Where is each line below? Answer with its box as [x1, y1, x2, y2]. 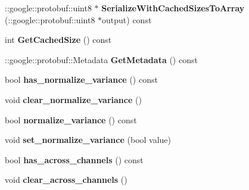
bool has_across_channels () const [5, 153, 144, 166]
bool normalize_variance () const [5, 113, 137, 126]
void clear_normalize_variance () [5, 93, 142, 105]
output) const [102, 13, 152, 26]
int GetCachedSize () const [5, 33, 112, 46]
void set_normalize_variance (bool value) [5, 133, 172, 146]
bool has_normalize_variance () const [5, 73, 158, 86]
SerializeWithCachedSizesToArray [101, 2, 245, 14]
